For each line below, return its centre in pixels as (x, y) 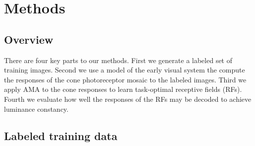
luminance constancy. (36, 109)
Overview (29, 39)
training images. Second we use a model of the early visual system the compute (125, 70)
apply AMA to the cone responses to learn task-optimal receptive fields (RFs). (123, 89)
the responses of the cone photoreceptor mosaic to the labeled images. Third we (125, 79)
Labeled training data (61, 135)
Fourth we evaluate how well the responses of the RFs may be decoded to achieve (128, 99)
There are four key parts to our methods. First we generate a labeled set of (118, 60)
